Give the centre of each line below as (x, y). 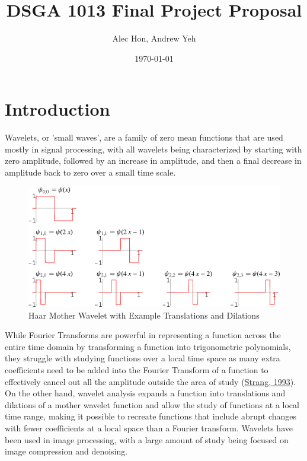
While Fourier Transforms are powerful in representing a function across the (143, 335)
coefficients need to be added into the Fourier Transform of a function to (137, 370)
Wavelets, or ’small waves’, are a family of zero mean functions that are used (144, 137)
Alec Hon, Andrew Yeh (154, 38)
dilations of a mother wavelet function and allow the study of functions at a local (152, 404)
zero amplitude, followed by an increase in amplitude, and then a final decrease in (153, 160)
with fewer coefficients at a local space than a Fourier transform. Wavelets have (149, 428)
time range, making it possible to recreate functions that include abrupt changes (151, 416)
